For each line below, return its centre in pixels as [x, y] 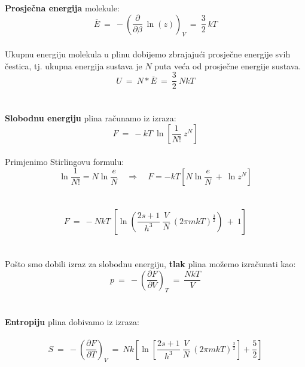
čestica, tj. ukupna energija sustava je [74, 65]
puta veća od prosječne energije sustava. [228, 65]
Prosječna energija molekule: [62, 8]
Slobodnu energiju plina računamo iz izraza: [91, 118]
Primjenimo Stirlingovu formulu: [65, 161]
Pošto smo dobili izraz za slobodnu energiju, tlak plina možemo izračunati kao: [150, 264]
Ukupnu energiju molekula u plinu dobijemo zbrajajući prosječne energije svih [148, 53]
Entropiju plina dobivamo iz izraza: [72, 321]
